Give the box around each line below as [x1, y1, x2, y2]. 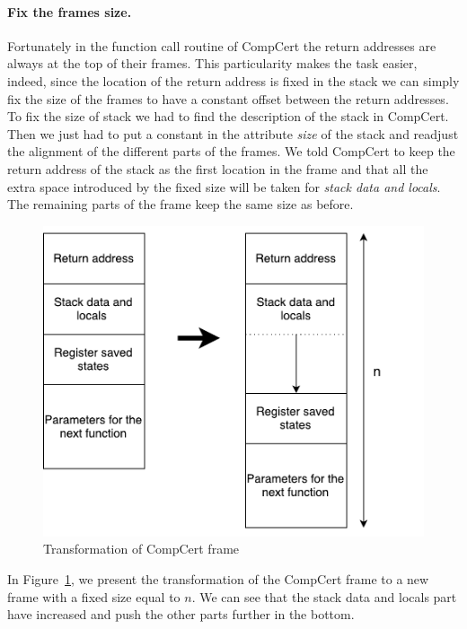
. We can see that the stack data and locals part [191, 587, 457, 606]
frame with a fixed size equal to [7, 587, 181, 606]
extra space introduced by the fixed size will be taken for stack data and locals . [7, 177, 441, 196]
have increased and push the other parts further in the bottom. [7, 605, 355, 624]
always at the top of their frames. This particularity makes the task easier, [7, 54, 418, 73]
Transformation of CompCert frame [43, 539, 240, 558]
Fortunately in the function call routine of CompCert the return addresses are [7, 36, 436, 55]
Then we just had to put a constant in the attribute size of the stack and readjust [7, 124, 459, 143]
